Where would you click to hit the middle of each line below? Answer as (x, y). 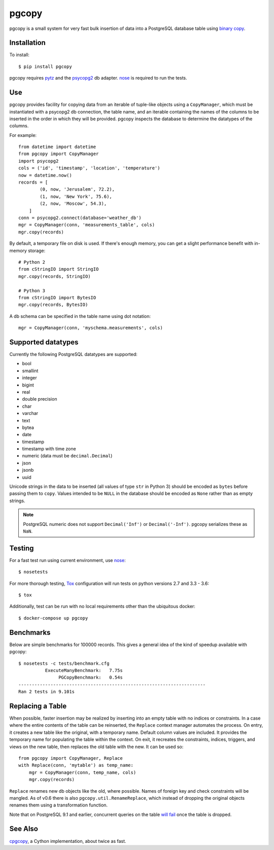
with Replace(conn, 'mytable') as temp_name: (76, 765)
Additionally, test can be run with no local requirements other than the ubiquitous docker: (102, 607)
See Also (24, 829)
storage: (37, 251)
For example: (23, 135)
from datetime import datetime (57, 147)
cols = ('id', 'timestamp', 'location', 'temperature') (89, 168)
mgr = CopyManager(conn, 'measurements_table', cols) (87, 225)
